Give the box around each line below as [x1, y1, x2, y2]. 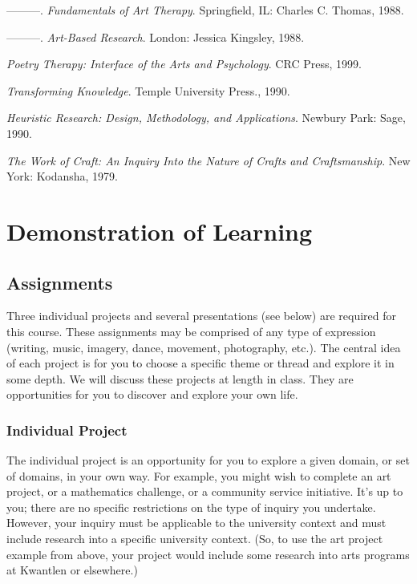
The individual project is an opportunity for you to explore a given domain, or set [6, 452, 410, 468]
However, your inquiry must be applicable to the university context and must [6, 514, 387, 531]
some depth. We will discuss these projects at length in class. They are [6, 370, 354, 387]
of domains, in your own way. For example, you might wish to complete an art [6, 467, 391, 484]
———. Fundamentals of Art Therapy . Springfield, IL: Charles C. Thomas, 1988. [6, 2, 404, 18]
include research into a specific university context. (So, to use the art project [6, 530, 383, 547]
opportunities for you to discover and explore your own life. [6, 386, 298, 403]
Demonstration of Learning [6, 214, 313, 247]
